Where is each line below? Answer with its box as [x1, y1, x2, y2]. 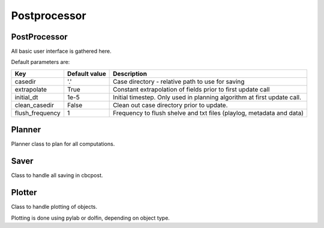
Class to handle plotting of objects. [11, 203, 98, 211]
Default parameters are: [11, 59, 70, 66]
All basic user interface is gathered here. [11, 48, 112, 55]
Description [113, 69, 147, 78]
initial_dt [14, 93, 38, 101]
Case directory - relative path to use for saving [113, 77, 245, 86]
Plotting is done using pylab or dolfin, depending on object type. [11, 214, 170, 221]
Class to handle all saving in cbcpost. [11, 172, 103, 179]
